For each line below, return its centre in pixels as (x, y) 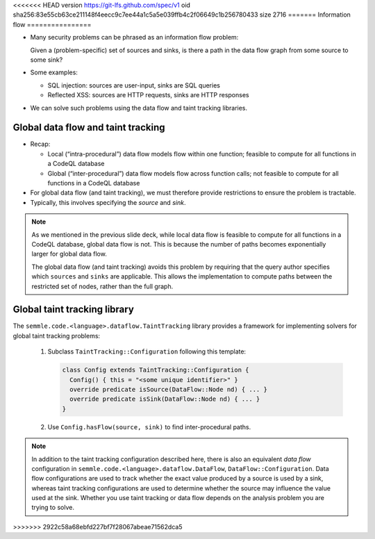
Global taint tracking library (74, 309)
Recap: (40, 144)
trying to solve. (53, 508)
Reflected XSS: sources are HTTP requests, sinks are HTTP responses (148, 95)
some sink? (47, 60)
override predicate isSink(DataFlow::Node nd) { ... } (165, 399)
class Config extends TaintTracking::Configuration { (156, 370)
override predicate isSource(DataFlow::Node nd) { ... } (168, 389)
